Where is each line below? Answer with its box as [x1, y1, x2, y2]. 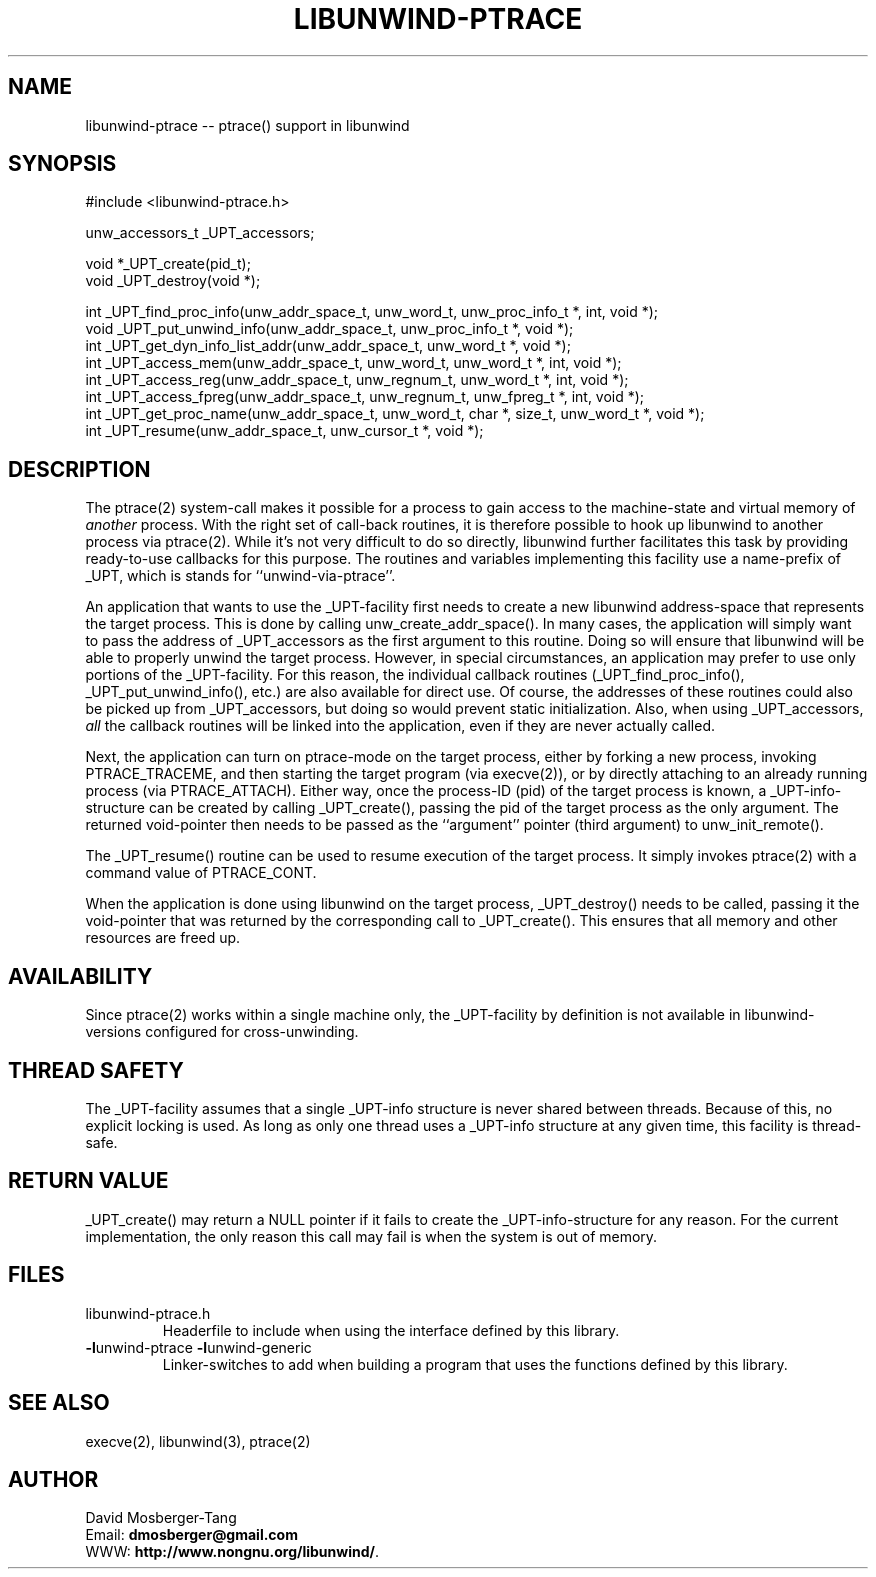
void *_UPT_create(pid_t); [85, 255, 251, 273]
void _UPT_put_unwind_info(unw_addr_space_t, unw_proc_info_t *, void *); [85, 320, 574, 338]
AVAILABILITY [8, 963, 153, 989]
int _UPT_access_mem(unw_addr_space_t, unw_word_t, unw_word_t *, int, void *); [85, 354, 622, 372]
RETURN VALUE [8, 1168, 169, 1194]
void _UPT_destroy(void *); [85, 272, 261, 290]
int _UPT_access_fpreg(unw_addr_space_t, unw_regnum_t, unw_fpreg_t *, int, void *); [85, 388, 645, 406]
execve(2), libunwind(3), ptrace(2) [85, 1432, 311, 1450]
